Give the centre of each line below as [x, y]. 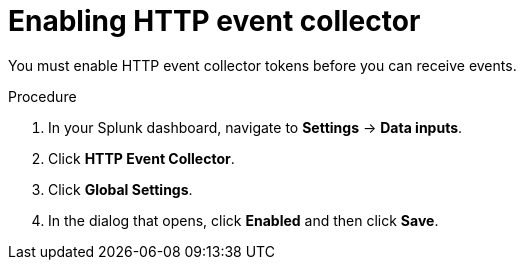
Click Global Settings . [120, 189]
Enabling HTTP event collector [214, 21]
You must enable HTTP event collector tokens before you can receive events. [262, 65]
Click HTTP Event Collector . [141, 158]
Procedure [42, 96]
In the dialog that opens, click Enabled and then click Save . [243, 220]
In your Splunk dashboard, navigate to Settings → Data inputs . [255, 127]
